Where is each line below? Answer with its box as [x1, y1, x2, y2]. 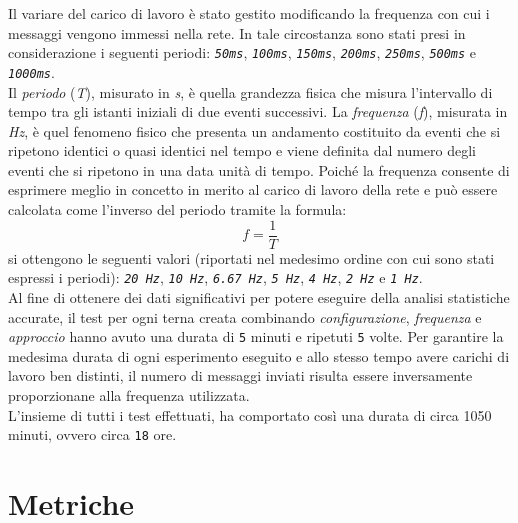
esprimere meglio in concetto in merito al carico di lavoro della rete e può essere [8, 179, 498, 200]
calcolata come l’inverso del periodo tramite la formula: [8, 199, 347, 220]
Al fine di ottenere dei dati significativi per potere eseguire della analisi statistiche [8, 286, 510, 307]
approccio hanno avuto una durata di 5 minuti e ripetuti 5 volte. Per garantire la [8, 326, 504, 347]
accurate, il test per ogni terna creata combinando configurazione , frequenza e [8, 306, 482, 327]
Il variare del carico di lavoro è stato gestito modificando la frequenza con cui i [8, 3, 490, 23]
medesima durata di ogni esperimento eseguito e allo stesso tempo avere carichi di [8, 345, 510, 366]
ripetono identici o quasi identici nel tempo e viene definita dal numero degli [8, 140, 477, 161]
